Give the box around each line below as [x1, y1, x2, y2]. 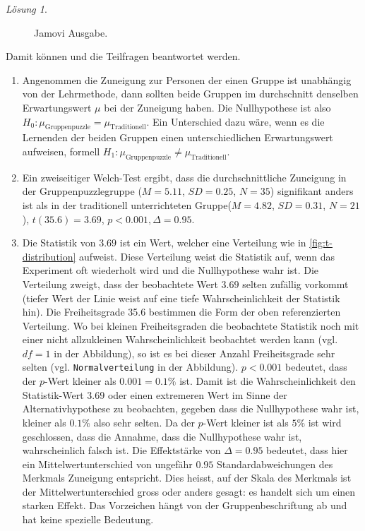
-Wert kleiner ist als [203, 414, 289, 429]
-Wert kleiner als [44, 374, 116, 388]
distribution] [22, 249, 76, 263]
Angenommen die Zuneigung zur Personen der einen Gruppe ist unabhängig [22, 72, 352, 87]
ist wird [308, 414, 342, 429]
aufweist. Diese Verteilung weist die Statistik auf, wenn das [79, 249, 335, 263]
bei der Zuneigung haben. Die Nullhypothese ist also [104, 100, 331, 114]
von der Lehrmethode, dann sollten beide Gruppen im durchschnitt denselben [22, 86, 359, 101]
